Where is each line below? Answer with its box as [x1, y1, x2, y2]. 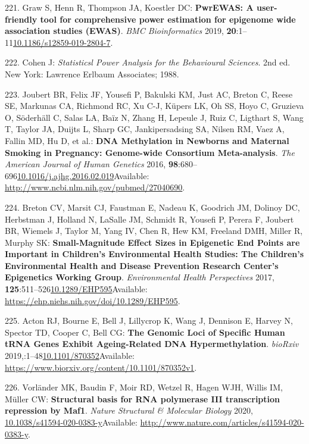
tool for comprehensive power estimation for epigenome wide [40, 12, 296, 25]
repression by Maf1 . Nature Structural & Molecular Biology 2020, [5, 404, 253, 417]
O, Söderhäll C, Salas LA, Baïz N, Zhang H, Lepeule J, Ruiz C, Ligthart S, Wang [5, 111, 304, 123]
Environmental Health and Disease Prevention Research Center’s [5, 259, 279, 271]
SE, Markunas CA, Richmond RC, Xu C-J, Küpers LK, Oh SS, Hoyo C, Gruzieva [5, 99, 304, 112]
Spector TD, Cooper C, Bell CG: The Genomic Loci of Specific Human [5, 326, 285, 338]
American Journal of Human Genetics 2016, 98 [5, 158, 178, 170]
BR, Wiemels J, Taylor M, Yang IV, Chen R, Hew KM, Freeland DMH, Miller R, [5, 224, 303, 237]
